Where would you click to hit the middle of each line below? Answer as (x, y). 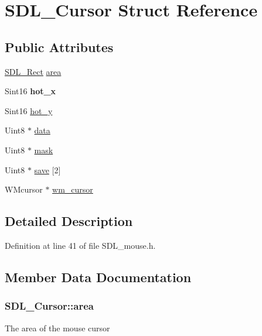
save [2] (47, 169)
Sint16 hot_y (29, 110)
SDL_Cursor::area (49, 306)
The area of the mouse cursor (57, 328)
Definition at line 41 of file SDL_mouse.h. (80, 245)
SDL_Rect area (33, 71)
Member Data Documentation (98, 277)
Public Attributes (59, 47)
